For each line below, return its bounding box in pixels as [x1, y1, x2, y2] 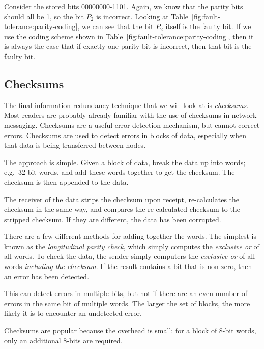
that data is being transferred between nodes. [4, 140, 146, 150]
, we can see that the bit [77, 21, 154, 32]
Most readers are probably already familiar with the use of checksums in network [4, 110, 257, 120]
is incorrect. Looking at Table [96, 11, 189, 21]
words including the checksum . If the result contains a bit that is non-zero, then [4, 261, 252, 272]
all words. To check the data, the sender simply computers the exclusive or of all [4, 251, 255, 261]
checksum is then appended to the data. [4, 176, 129, 187]
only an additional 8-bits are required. [4, 335, 123, 345]
